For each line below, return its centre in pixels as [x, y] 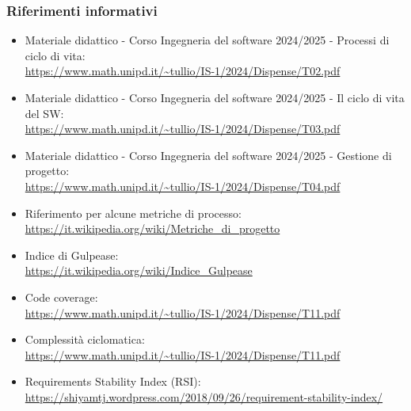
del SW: [44, 113]
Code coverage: [61, 297]
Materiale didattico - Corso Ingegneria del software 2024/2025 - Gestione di [208, 155]
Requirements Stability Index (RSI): [113, 381]
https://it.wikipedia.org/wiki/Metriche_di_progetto [152, 228]
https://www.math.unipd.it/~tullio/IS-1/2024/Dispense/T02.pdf [183, 71]
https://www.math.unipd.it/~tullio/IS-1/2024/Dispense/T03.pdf [183, 129]
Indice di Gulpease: [72, 255]
